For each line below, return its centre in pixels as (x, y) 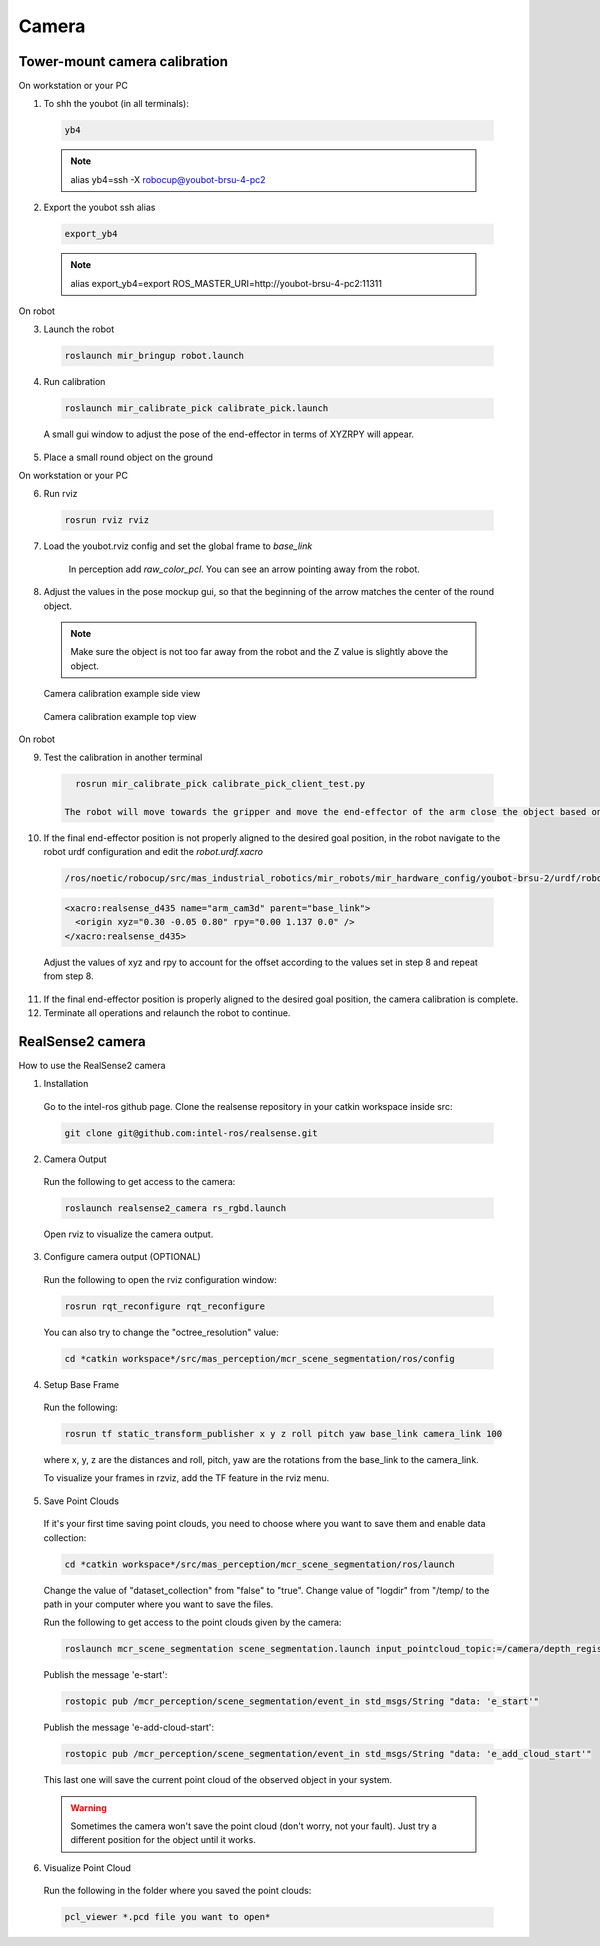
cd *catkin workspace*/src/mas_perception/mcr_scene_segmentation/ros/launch (259, 1564)
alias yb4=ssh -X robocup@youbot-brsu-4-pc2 (168, 179)
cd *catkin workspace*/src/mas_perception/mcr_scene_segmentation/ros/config (259, 1358)
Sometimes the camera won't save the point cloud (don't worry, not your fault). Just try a (253, 1826)
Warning (88, 1807)
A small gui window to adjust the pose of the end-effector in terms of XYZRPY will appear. (229, 434)
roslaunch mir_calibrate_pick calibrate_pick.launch (196, 408)
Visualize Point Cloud (87, 1867)
